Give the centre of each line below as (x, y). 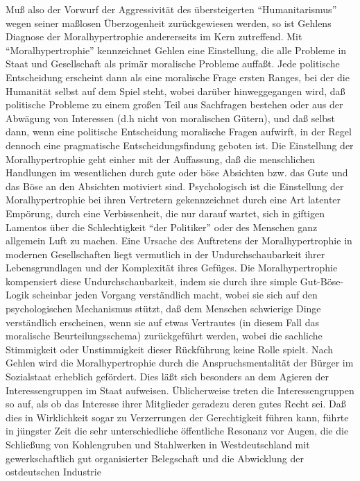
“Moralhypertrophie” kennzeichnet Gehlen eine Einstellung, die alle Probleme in (176, 50)
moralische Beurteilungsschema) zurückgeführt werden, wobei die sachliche (164, 336)
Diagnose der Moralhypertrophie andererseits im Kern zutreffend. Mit (154, 36)
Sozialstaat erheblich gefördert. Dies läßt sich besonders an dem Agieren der (167, 377)
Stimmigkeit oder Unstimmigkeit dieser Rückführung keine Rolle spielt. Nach (170, 349)
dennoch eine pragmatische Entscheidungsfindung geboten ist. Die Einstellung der (180, 145)
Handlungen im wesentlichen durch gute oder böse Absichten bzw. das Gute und (177, 172)
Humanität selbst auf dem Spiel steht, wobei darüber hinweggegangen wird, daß (175, 91)
